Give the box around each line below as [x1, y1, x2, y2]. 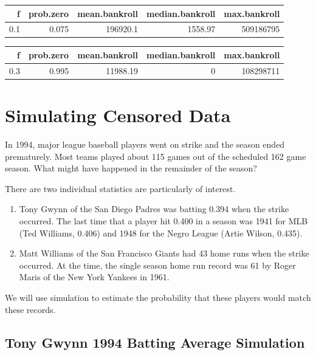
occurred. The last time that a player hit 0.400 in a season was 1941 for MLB [19, 214, 308, 227]
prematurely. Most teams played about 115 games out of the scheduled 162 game [5, 150, 306, 162]
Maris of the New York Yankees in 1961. [19, 271, 170, 283]
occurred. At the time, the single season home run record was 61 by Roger [19, 258, 296, 271]
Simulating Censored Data [5, 103, 231, 128]
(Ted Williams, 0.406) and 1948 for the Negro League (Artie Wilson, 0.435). [19, 226, 303, 239]
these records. [5, 303, 56, 315]
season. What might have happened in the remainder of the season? [5, 162, 257, 174]
